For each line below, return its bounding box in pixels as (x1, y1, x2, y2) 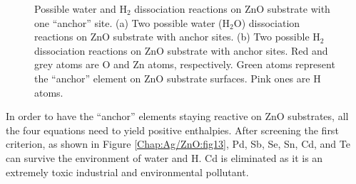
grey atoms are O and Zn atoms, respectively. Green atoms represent (34, 57, 335, 72)
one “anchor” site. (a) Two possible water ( (34, 15, 223, 30)
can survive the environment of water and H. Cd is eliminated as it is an (6, 150, 323, 165)
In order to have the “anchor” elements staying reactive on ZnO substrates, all (6, 109, 349, 124)
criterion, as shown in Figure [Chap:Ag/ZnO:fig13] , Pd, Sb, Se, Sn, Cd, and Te (6, 136, 350, 151)
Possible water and (34, 1, 116, 16)
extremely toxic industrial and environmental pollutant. (6, 164, 249, 179)
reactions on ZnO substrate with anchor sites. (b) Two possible (34, 29, 310, 44)
